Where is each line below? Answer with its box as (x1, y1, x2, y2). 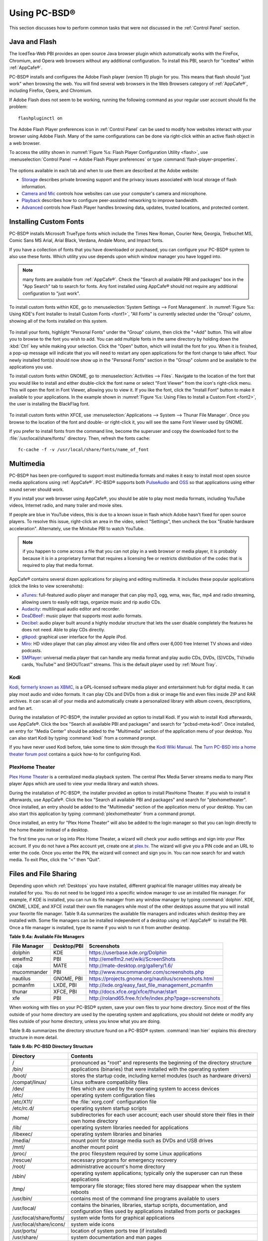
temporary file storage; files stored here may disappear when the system (70, 1182, 241, 1189)
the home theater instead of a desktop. (9, 827, 89, 832)
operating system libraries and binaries (70, 1130, 162, 1137)
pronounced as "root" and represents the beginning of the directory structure (70, 1059, 252, 1066)
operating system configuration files (70, 1092, 156, 1099)
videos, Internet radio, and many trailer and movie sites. (9, 502, 123, 508)
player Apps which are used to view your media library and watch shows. (9, 781, 159, 787)
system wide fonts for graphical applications (70, 1214, 175, 1221)
